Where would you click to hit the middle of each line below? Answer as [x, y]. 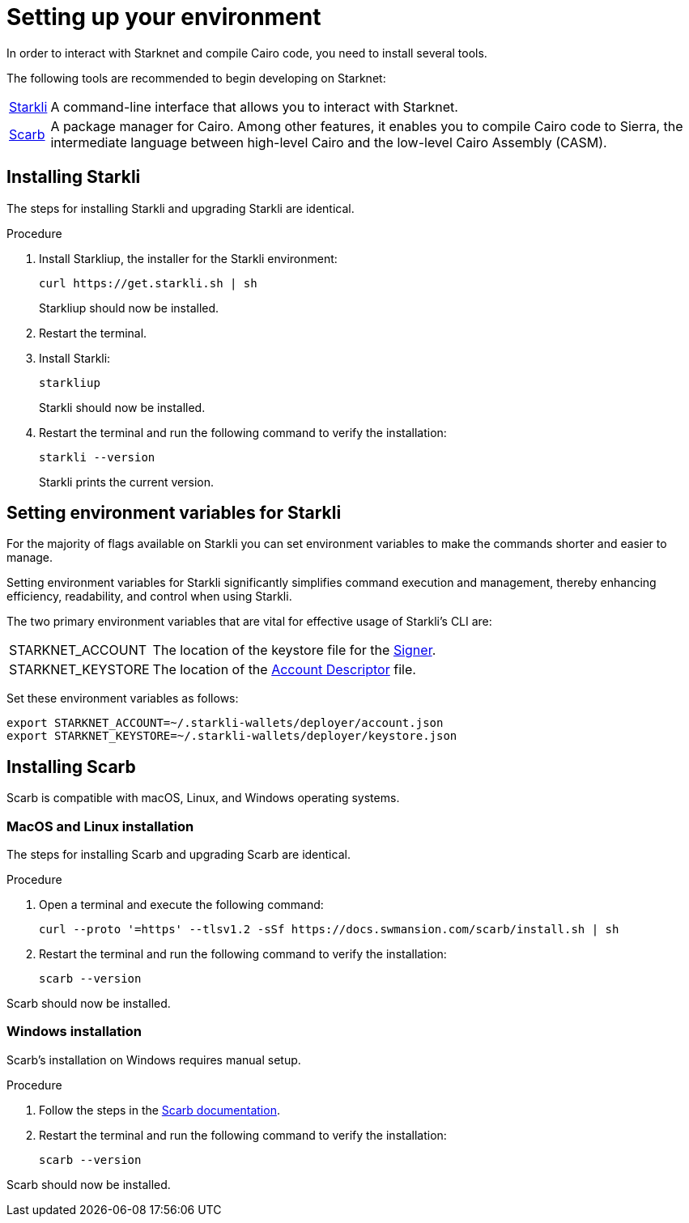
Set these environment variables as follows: [123, 699]
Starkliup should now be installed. [129, 308]
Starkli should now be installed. [122, 407]
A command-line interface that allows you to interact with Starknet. [254, 106]
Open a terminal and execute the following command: [181, 905]
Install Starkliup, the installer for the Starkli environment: [188, 258]
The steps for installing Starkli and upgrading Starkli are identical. [181, 208]
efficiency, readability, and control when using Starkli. [149, 597]
